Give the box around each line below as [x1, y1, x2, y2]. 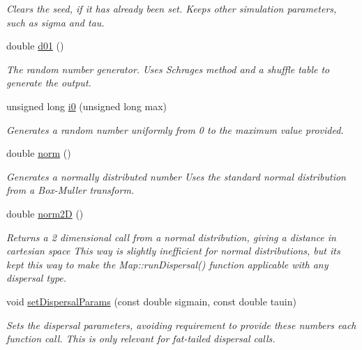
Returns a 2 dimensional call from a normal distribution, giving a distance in [6, 229, 336, 244]
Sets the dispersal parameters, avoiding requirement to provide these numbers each [6, 317, 356, 332]
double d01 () [6, 38, 64, 53]
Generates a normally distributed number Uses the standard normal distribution [6, 169, 346, 183]
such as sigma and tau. [6, 15, 105, 29]
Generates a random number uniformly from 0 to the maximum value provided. [6, 122, 344, 137]
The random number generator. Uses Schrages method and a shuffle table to [6, 61, 330, 76]
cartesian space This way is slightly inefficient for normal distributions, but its [6, 243, 340, 258]
